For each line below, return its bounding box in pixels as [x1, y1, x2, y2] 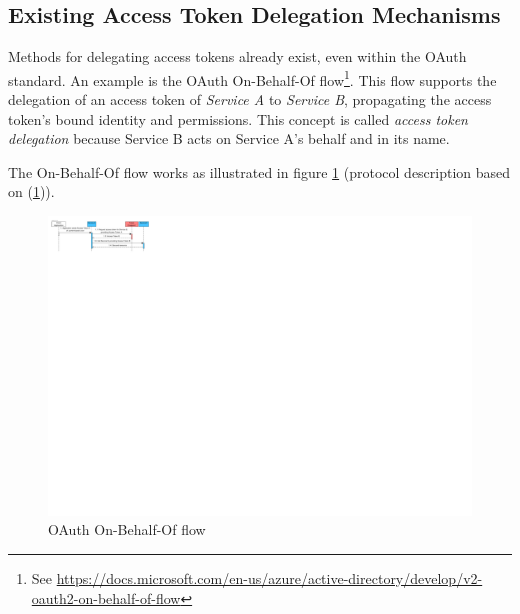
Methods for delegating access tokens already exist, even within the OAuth [8, 46, 467, 67]
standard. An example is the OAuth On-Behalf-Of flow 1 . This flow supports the [8, 66, 497, 90]
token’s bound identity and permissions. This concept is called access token [8, 108, 468, 129]
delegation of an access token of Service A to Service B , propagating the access [8, 89, 492, 110]
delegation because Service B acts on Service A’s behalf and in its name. [8, 128, 450, 149]
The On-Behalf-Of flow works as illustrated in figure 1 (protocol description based [8, 161, 511, 182]
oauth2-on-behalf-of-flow [31, 587, 181, 608]
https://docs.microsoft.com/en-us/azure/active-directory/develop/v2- [56, 567, 483, 588]
